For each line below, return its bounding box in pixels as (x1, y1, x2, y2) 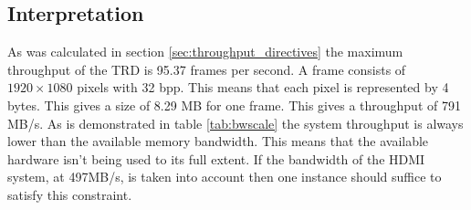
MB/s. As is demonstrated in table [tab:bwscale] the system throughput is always (7, 113, 464, 132)
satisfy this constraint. (7, 184, 132, 204)
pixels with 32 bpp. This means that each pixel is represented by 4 (77, 78, 449, 97)
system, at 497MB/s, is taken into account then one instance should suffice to (7, 167, 442, 186)
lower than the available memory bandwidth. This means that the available (7, 131, 429, 151)
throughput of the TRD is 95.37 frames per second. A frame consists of (7, 59, 406, 79)
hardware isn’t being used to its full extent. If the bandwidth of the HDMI (7, 149, 425, 168)
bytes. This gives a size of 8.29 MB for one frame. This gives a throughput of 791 (7, 95, 461, 114)
